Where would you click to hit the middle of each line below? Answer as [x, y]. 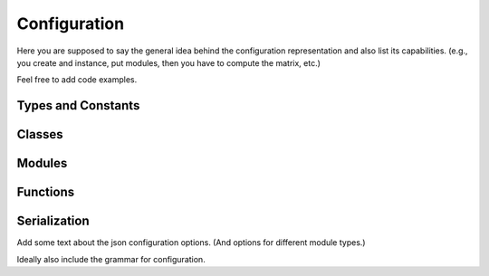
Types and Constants [78, 105]
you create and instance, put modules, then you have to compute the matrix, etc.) [169, 62]
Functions [46, 192]
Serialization [53, 221]
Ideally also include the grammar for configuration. [111, 259]
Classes [40, 134]
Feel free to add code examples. [77, 80]
